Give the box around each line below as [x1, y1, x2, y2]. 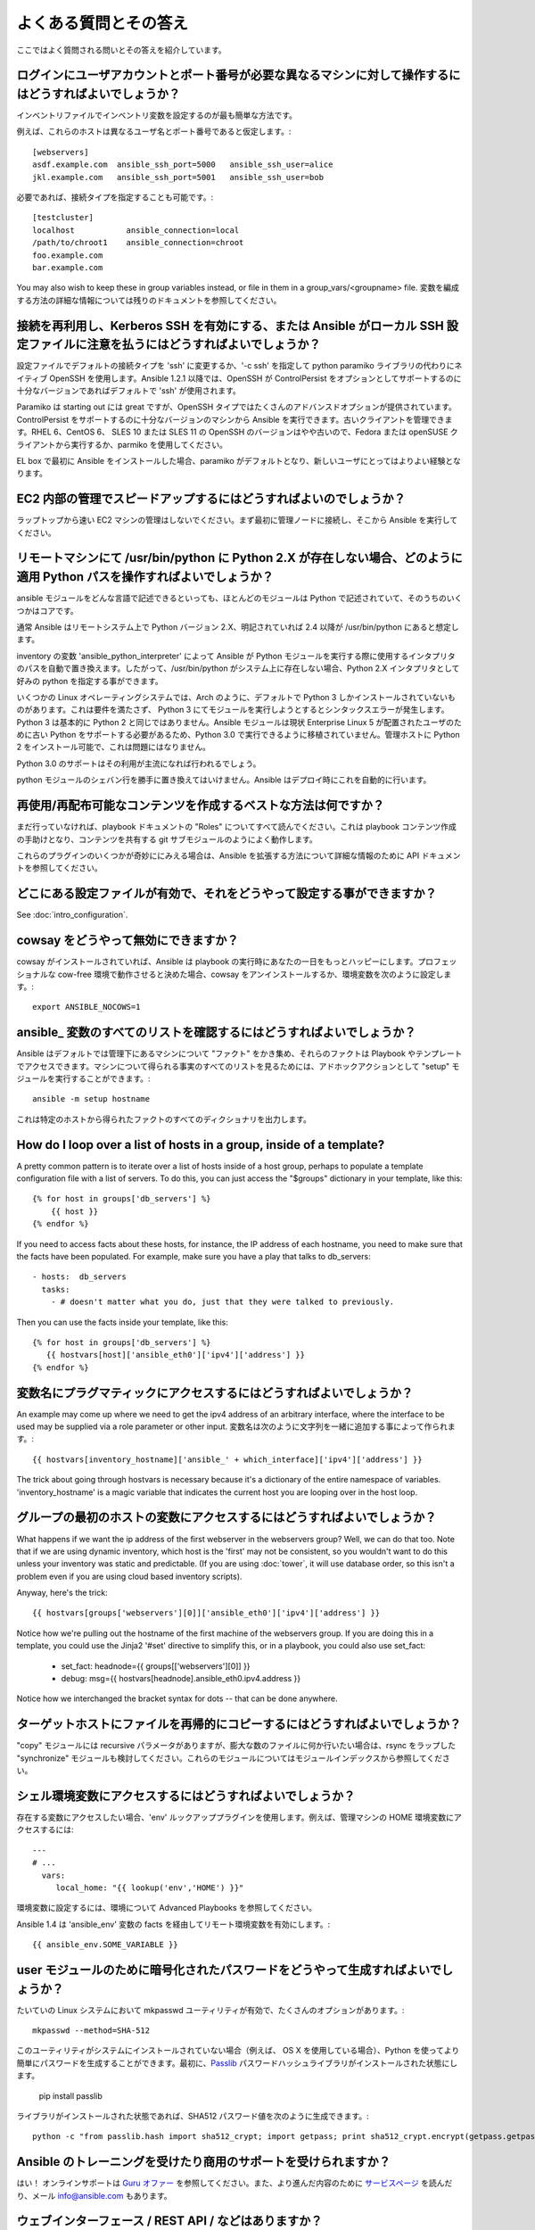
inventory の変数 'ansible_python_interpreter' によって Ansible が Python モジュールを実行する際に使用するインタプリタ [16, 650, 456, 661]
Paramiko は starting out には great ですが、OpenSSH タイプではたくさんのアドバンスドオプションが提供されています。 [16, 401, 457, 412]
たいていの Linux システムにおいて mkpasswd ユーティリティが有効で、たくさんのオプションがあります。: [16, 2004, 405, 2015]
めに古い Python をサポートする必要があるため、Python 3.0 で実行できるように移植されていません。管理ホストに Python [16, 730, 461, 740]
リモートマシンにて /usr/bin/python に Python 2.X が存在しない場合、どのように [16, 550, 463, 566]
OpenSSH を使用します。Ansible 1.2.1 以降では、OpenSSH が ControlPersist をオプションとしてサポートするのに [49, 373, 462, 384]
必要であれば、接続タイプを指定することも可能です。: [16, 192, 214, 202]
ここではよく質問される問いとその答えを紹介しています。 [16, 45, 226, 55]
